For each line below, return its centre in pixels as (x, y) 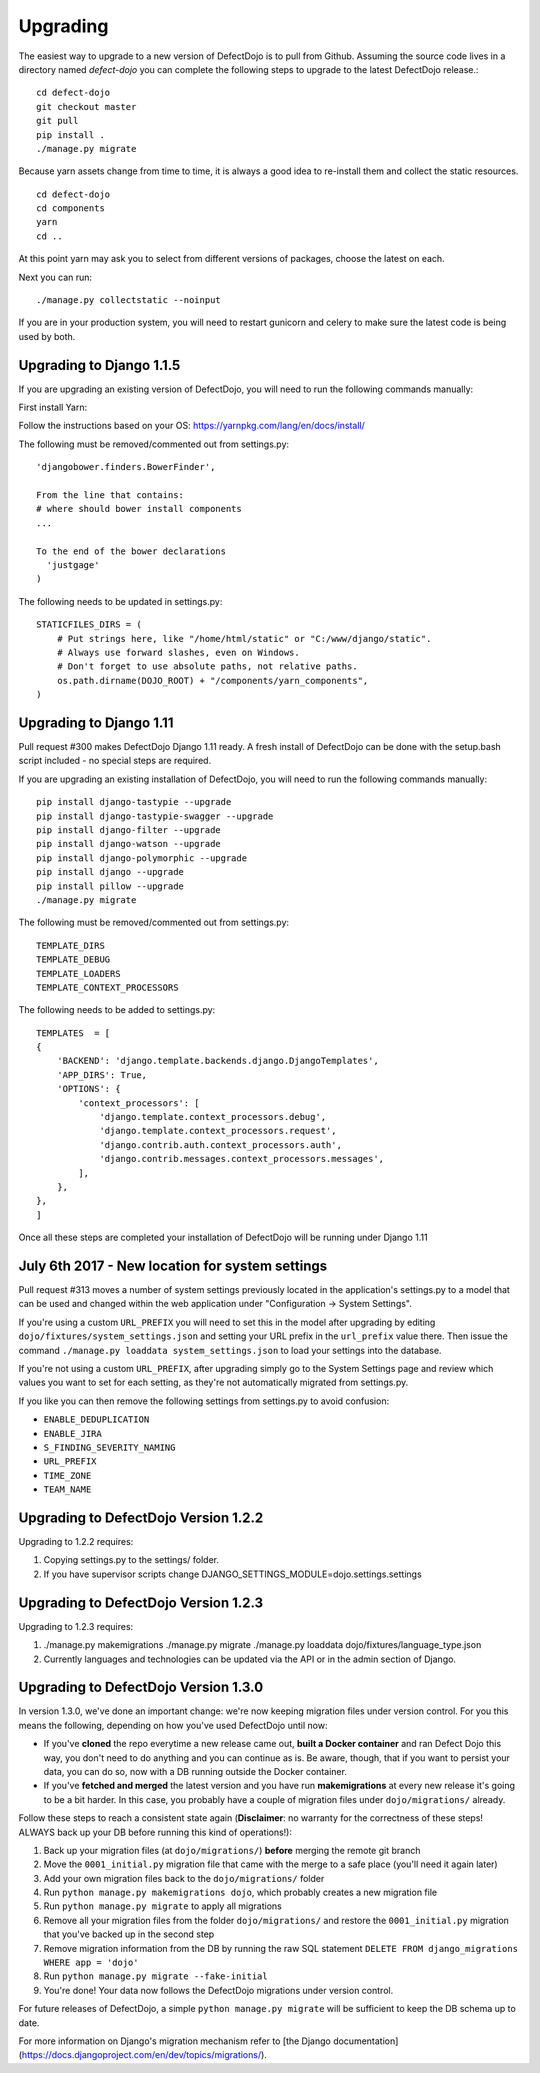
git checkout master (86, 106)
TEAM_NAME (67, 1489)
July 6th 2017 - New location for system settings (173, 1265)
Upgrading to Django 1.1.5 (99, 365)
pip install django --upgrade (110, 872)
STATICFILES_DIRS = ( (89, 624)
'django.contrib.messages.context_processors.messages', (242, 1159)
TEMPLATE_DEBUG (73, 959)
